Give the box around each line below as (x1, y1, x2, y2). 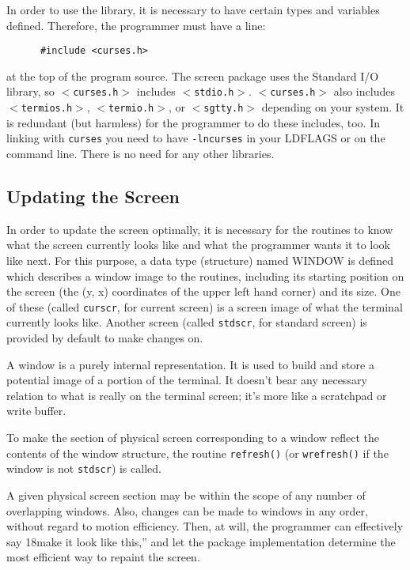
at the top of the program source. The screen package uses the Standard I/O (6, 67, 379, 84)
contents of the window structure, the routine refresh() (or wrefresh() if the (6, 444, 389, 461)
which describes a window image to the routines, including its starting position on (6, 267, 404, 284)
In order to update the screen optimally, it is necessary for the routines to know (6, 221, 393, 237)
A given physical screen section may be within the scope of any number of (6, 486, 366, 503)
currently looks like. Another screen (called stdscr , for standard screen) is (6, 314, 367, 330)
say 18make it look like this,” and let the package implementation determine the (6, 533, 396, 549)
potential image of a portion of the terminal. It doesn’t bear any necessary (6, 372, 367, 388)
